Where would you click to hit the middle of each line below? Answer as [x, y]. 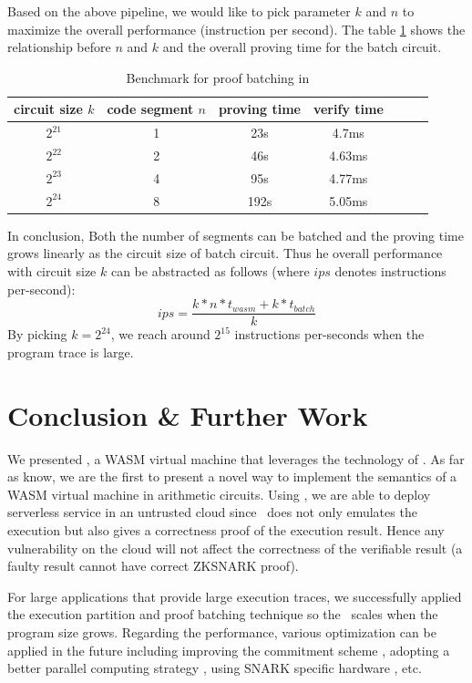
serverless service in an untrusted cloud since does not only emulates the [212, 512]
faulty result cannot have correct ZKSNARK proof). [153, 566]
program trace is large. [71, 352]
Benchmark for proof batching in [218, 77]
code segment [150, 109]
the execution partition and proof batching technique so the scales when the [223, 614]
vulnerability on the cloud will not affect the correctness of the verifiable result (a [235, 548]
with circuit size [52, 271]
